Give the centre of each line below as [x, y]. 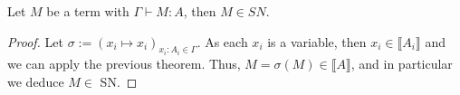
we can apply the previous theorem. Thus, [124, 64]
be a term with [88, 11]
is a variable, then [317, 41]
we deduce [36, 81]
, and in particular [402, 64]
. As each [222, 41]
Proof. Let [35, 41]
